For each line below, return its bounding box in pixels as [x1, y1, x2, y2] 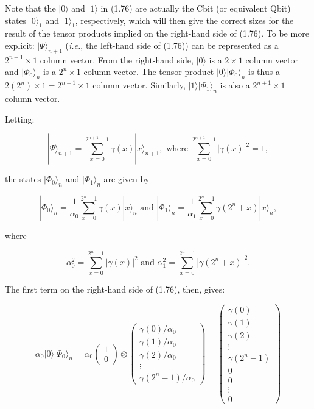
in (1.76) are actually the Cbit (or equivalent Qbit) [100, 2, 291, 14]
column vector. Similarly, [92, 79, 186, 91]
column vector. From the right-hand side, [40, 53, 194, 66]
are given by [103, 172, 150, 185]
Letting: [5, 112, 35, 125]
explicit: [5, 38, 35, 51]
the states [5, 172, 41, 185]
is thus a [248, 65, 280, 78]
